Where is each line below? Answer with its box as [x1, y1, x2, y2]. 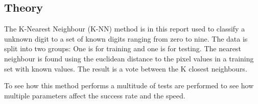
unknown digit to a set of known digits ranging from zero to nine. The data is [4, 33, 248, 44]
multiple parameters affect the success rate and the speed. [4, 90, 185, 100]
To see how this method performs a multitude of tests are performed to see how [4, 80, 254, 91]
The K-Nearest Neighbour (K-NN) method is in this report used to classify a [4, 23, 245, 34]
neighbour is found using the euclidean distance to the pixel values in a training [4, 53, 254, 63]
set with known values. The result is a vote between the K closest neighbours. [4, 63, 247, 74]
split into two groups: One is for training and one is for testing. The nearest [4, 43, 241, 54]
